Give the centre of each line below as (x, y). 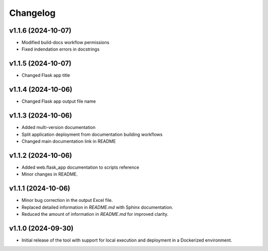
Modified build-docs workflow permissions (66, 43)
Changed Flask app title (46, 75)
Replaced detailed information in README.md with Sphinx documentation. (97, 207)
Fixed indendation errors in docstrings (61, 49)
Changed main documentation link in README (69, 141)
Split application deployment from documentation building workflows (92, 134)
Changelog (32, 13)
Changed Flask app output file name (59, 101)
